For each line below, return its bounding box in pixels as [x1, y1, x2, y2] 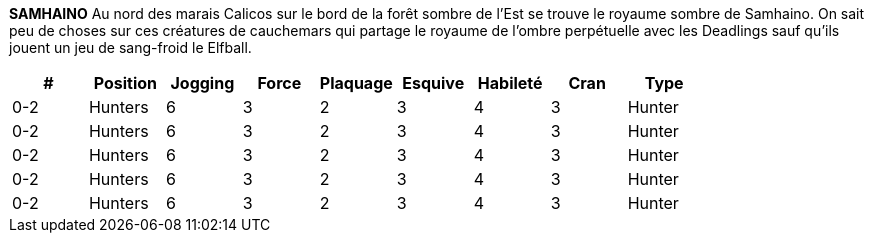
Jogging [170, 73, 235, 93]
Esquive [402, 73, 465, 93]
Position [93, 73, 158, 93]
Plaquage [319, 73, 393, 93]
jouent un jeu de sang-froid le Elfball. [9, 39, 252, 56]
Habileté [477, 73, 543, 93]
